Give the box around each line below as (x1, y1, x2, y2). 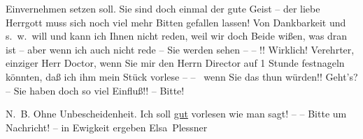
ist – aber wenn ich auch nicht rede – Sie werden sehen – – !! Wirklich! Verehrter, (6, 42, 355, 56)
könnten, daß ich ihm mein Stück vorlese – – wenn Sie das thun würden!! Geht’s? (6, 69, 358, 83)
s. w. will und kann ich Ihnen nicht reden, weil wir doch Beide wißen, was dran (6, 28, 348, 43)
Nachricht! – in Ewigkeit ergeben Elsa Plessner (6, 120, 208, 134)
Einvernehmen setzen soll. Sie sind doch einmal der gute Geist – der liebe (6, 1, 320, 15)
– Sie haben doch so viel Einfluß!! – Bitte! (6, 83, 185, 97)
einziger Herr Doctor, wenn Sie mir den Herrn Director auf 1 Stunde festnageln (6, 56, 345, 70)
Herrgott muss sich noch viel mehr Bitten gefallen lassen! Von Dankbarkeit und (6, 15, 346, 29)
